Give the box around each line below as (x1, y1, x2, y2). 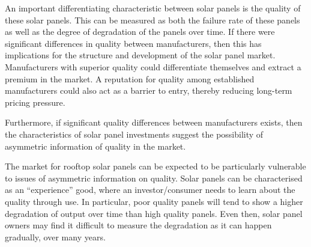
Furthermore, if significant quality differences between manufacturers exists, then (5, 116, 303, 129)
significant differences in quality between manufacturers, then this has (5, 37, 262, 49)
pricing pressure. (5, 96, 65, 108)
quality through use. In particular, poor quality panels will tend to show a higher (5, 195, 303, 207)
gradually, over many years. (5, 230, 106, 243)
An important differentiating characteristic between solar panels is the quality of (5, 2, 301, 14)
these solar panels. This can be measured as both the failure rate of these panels (5, 13, 300, 26)
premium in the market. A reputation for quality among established (5, 72, 255, 85)
